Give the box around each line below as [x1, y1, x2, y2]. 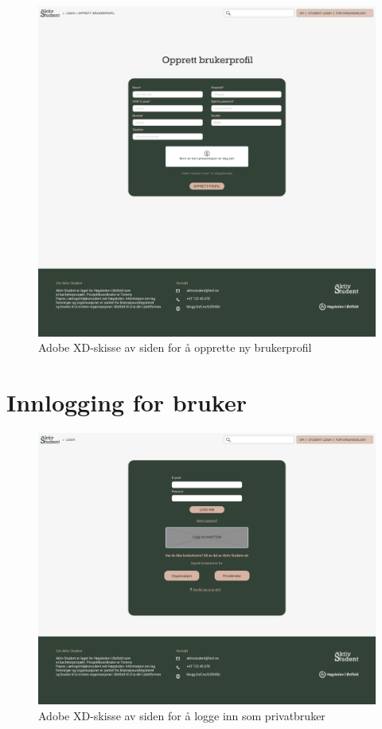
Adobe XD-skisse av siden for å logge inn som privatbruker [38, 707, 325, 723]
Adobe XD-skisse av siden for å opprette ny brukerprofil [38, 339, 312, 356]
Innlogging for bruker [6, 386, 247, 419]
